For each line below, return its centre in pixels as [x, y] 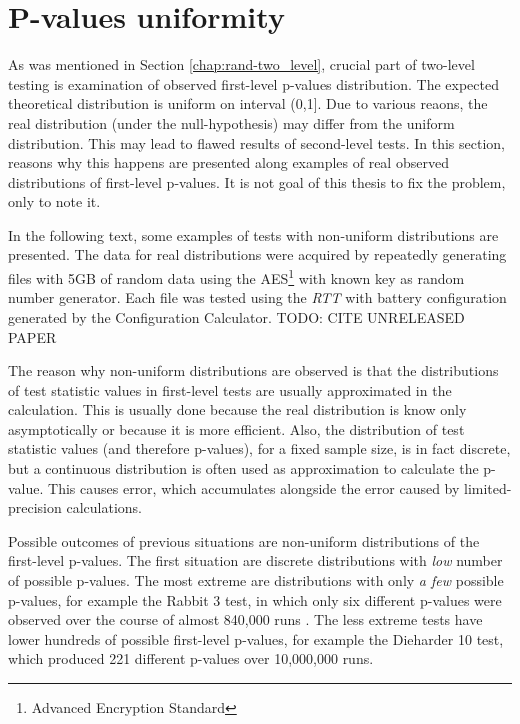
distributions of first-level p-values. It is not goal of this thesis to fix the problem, [257, 181]
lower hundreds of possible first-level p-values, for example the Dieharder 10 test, [256, 638]
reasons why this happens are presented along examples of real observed [228, 162]
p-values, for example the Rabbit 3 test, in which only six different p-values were [255, 599]
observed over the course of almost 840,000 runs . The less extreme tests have [245, 619]
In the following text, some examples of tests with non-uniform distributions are [253, 234]
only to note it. [54, 201]
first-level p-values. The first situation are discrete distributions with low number [255, 560]
